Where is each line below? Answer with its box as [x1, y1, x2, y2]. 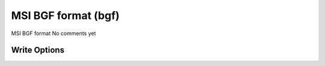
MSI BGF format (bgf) [11, 9, 120, 22]
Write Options [11, 45, 64, 55]
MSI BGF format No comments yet [11, 30, 96, 37]
